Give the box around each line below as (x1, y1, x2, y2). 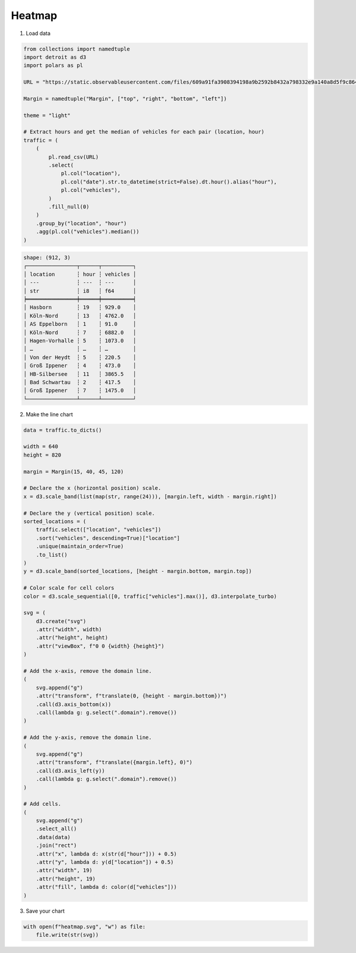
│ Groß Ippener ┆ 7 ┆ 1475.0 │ (23, 387, 136, 394)
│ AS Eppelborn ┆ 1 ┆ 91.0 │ (23, 321, 136, 328)
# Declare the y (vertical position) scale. (23, 509, 155, 517)
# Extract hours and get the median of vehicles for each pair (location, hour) (23, 128, 265, 135)
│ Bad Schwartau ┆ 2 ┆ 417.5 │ (23, 379, 136, 385)
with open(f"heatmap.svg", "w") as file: (23, 923, 146, 930)
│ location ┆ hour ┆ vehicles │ (23, 271, 136, 277)
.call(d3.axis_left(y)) (36, 767, 105, 774)
